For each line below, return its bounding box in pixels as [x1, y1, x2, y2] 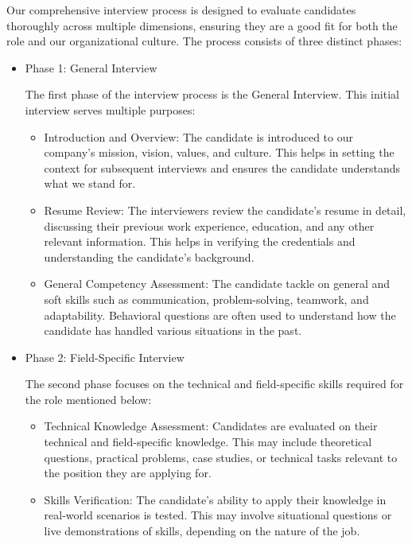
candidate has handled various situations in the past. [44, 322, 302, 339]
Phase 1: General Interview [25, 59, 157, 76]
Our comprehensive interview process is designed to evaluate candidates [6, 2, 356, 17]
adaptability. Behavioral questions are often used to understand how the [44, 306, 396, 323]
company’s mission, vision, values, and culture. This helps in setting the [44, 144, 395, 161]
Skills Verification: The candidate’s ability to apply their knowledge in [44, 491, 387, 507]
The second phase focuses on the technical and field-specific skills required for [25, 375, 404, 392]
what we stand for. [44, 175, 136, 192]
